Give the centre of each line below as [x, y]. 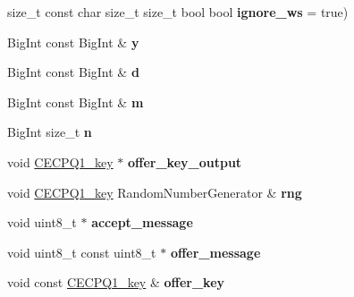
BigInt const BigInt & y [73, 42]
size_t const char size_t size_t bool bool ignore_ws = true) [178, 12]
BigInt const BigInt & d [73, 72]
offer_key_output [185, 161]
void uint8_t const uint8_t [82, 252]
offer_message [215, 252]
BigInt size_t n [50, 132]
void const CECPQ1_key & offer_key [116, 282]
